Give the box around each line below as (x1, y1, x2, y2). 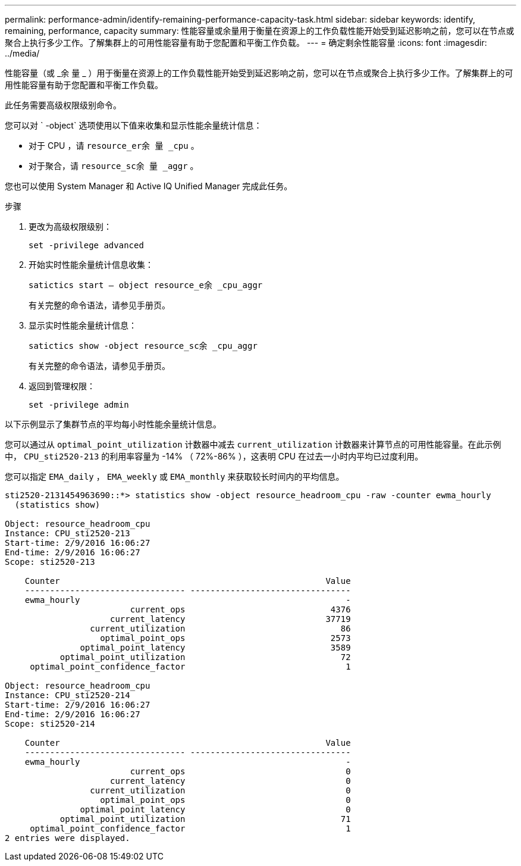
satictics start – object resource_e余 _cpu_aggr (29, 280, 263, 290)
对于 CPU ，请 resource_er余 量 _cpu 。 (29, 140, 199, 151)
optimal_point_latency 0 (80, 805, 351, 814)
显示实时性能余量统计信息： (29, 320, 137, 330)
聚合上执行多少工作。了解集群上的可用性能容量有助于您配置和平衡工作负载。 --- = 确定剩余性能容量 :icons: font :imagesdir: (5, 37, 487, 48)
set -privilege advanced (29, 240, 144, 250)
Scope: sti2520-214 (5, 719, 95, 729)
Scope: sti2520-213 (5, 557, 95, 567)
